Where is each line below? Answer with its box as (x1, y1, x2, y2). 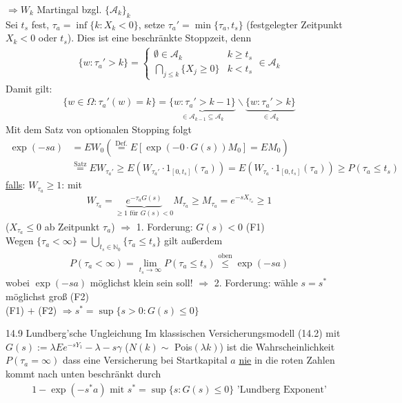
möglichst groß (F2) (6, 289, 89, 304)
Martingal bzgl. (37, 2, 102, 16)
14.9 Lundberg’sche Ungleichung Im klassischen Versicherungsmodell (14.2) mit (6, 326, 341, 340)
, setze (138, 17, 165, 31)
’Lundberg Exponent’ (237, 384, 327, 395)
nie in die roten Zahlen (239, 353, 335, 367)
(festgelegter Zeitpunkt (246, 17, 343, 31)
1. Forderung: (136, 219, 193, 233)
